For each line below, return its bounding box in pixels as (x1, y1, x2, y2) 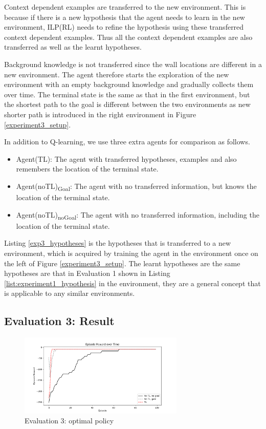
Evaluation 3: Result (4, 313, 115, 329)
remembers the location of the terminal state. (16, 163, 159, 174)
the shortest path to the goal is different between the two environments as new (4, 99, 251, 110)
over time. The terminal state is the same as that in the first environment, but (4, 89, 250, 99)
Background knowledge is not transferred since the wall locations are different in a (4, 58, 262, 69)
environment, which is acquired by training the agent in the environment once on (4, 247, 258, 258)
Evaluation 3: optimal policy (25, 415, 114, 426)
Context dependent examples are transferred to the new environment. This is (4, 2, 246, 12)
